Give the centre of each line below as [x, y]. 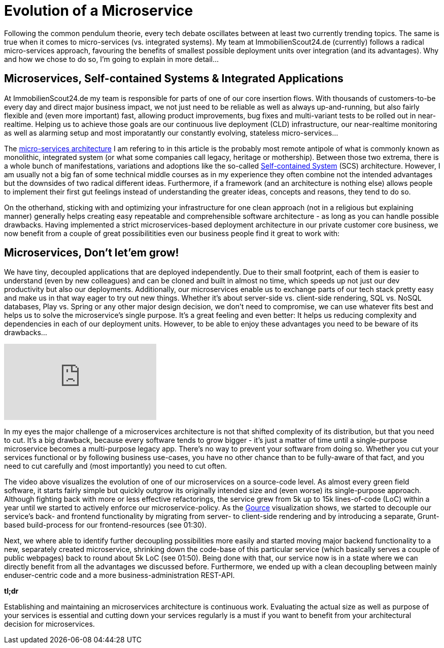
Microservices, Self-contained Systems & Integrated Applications [174, 79]
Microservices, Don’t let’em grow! [92, 253]
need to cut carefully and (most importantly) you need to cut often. [116, 466]
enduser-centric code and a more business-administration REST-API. [119, 575]
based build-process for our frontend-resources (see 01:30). [105, 525]
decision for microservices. [49, 624]
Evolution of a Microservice [99, 11]
